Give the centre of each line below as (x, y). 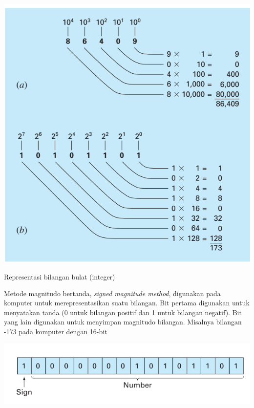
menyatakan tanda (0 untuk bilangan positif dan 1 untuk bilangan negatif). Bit (123, 312)
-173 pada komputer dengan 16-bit (56, 331)
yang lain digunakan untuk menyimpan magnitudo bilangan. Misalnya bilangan (123, 322)
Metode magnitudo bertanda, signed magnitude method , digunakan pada (112, 293)
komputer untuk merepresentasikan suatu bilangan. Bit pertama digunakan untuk (127, 303)
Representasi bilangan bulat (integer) (60, 276)
